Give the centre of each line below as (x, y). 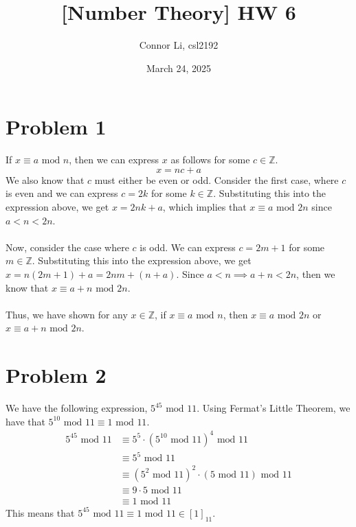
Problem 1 (56, 127)
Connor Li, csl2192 (179, 45)
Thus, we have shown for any (67, 314)
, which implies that (204, 207)
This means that (40, 512)
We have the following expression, (77, 408)
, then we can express (114, 160)
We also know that (45, 179)
